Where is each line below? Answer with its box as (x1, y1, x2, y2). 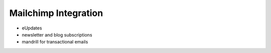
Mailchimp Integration (9, 7, 103, 18)
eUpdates (22, 25, 42, 31)
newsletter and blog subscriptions (22, 31, 92, 37)
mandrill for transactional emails (22, 39, 88, 45)
